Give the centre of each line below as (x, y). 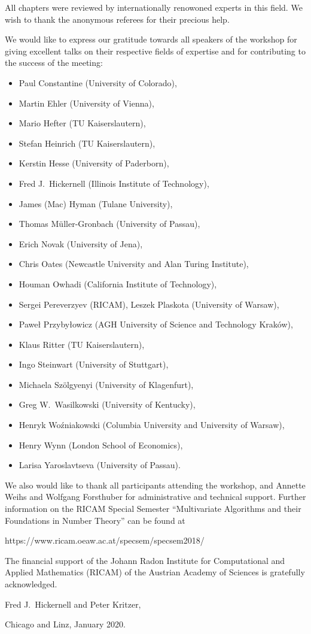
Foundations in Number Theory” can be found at (95, 520)
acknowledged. (31, 584)
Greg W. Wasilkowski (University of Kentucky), (107, 404)
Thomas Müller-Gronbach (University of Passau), (109, 224)
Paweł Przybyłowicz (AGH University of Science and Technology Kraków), (156, 324)
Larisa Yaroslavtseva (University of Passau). (100, 465)
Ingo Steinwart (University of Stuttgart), (94, 364)
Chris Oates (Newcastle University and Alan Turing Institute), (134, 264)
